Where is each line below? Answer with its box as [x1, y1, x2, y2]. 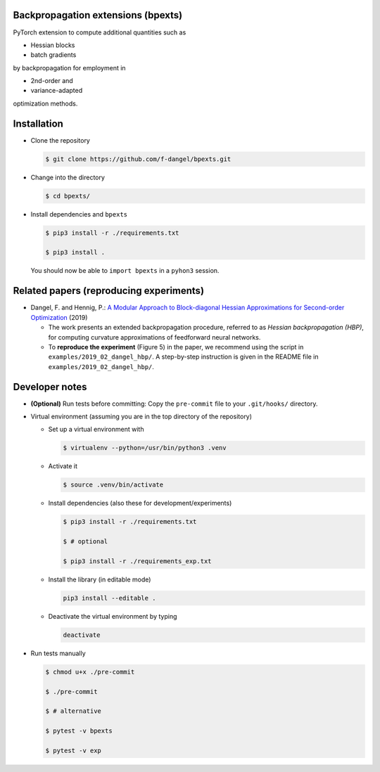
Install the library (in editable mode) [48, 575, 151, 584]
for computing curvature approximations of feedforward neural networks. [48, 333, 261, 341]
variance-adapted [30, 86, 83, 95]
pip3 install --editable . [63, 594, 156, 602]
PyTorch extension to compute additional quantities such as [13, 28, 186, 37]
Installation [13, 117, 63, 129]
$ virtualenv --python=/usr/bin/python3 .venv [63, 444, 227, 452]
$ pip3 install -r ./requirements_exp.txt [63, 557, 212, 565]
